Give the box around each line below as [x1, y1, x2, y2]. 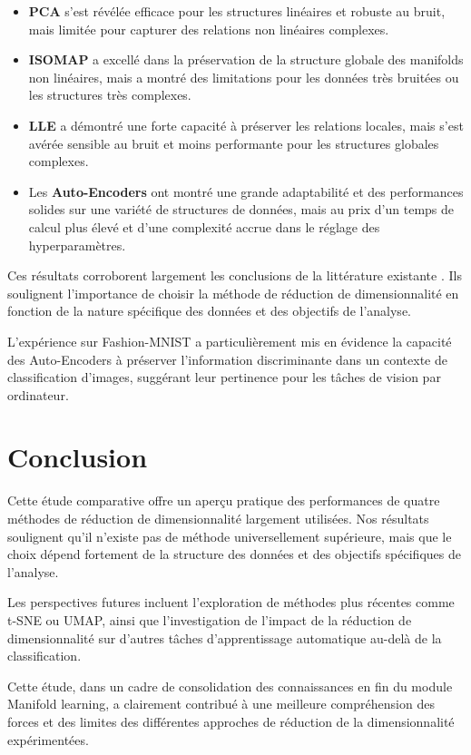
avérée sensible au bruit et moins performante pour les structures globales [28, 133, 439, 152]
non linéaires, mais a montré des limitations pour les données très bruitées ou [28, 67, 459, 86]
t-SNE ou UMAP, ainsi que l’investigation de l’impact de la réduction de [7, 610, 412, 629]
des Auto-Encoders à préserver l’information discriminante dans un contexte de [7, 349, 447, 368]
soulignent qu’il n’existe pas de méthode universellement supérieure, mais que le [7, 526, 452, 545]
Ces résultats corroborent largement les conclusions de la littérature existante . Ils [7, 266, 462, 285]
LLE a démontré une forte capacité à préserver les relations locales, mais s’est [28, 115, 464, 134]
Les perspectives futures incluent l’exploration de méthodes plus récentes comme [7, 593, 455, 612]
